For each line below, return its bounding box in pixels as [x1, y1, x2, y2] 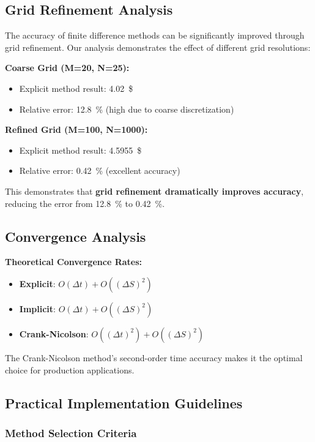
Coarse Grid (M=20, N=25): [5, 61, 130, 74]
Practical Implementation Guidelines [5, 393, 243, 412]
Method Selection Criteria [5, 425, 137, 440]
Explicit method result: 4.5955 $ [19, 143, 142, 156]
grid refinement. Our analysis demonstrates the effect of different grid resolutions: [5, 40, 311, 53]
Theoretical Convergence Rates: [5, 255, 142, 268]
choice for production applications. [5, 363, 135, 376]
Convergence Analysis [5, 227, 146, 245]
